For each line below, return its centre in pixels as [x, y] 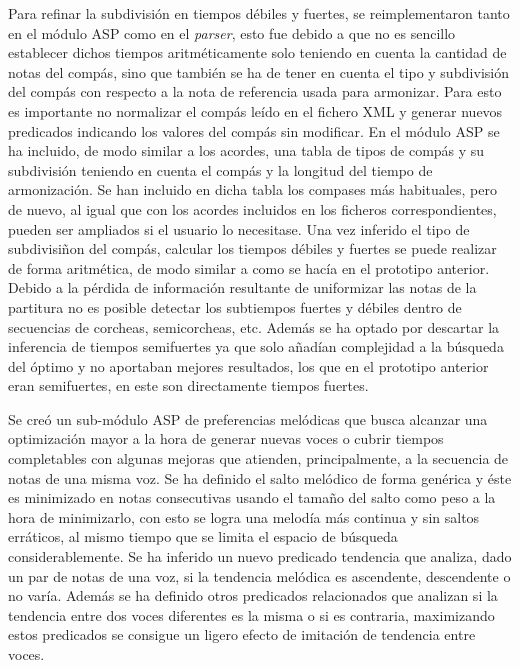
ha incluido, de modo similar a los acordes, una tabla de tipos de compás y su [246, 150]
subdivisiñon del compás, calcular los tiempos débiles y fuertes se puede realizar [252, 248]
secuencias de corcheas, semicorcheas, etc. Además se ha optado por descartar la [254, 326]
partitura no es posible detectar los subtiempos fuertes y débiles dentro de [235, 306]
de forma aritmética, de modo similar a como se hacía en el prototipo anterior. [249, 267]
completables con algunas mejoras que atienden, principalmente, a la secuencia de [258, 458]
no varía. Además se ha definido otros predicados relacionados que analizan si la [253, 595]
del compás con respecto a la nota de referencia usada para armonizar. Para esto [255, 91]
